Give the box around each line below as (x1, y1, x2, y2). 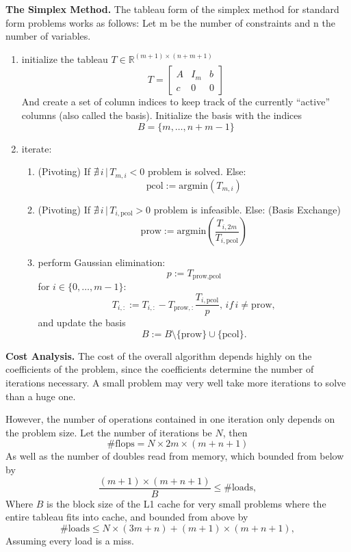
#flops (107, 439, 135, 449)
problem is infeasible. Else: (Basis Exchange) (153, 202, 341, 216)
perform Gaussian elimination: (38, 255, 166, 270)
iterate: (21, 141, 52, 155)
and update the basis (38, 315, 126, 330)
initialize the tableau (21, 51, 108, 66)
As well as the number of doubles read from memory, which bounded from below (5, 449, 344, 463)
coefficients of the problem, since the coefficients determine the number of (5, 362, 314, 376)
